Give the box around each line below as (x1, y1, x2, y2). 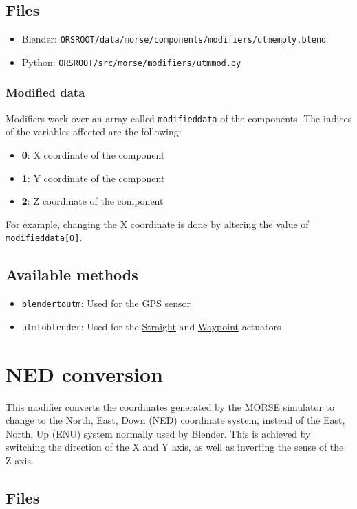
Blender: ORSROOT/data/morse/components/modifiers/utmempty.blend (21, 32, 327, 46)
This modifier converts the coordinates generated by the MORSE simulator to (6, 399, 335, 414)
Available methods (6, 264, 138, 285)
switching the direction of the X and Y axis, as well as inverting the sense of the (6, 440, 344, 454)
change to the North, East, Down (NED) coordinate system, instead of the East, (6, 413, 345, 427)
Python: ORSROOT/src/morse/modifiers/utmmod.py (21, 54, 241, 69)
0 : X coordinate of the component (21, 147, 165, 161)
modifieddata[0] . (6, 230, 83, 245)
